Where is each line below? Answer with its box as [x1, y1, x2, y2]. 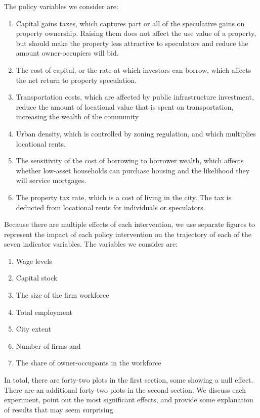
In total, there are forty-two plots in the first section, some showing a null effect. [4, 375, 253, 385]
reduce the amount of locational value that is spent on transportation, [16, 101, 234, 112]
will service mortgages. [16, 175, 86, 185]
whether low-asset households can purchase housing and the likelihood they [16, 165, 250, 175]
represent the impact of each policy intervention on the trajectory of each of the [4, 228, 252, 239]
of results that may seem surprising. [4, 404, 115, 414]
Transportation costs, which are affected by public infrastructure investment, [16, 91, 254, 102]
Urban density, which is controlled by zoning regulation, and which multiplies [16, 128, 256, 138]
